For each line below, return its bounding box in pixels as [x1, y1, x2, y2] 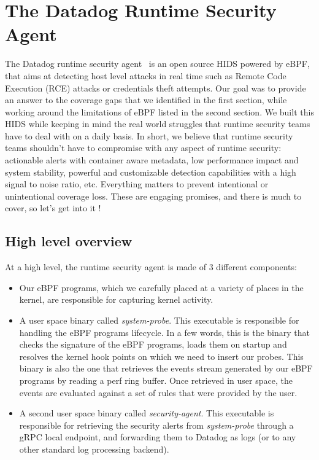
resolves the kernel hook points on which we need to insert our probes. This [19, 349, 304, 362]
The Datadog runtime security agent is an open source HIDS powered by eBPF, [5, 57, 310, 70]
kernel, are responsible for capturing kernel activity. [19, 293, 213, 306]
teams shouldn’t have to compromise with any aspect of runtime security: [5, 141, 282, 154]
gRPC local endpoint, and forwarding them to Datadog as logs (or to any [19, 431, 296, 443]
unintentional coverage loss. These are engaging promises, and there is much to [5, 189, 302, 202]
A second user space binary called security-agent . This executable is [19, 407, 274, 419]
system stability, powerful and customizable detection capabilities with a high [5, 165, 296, 178]
